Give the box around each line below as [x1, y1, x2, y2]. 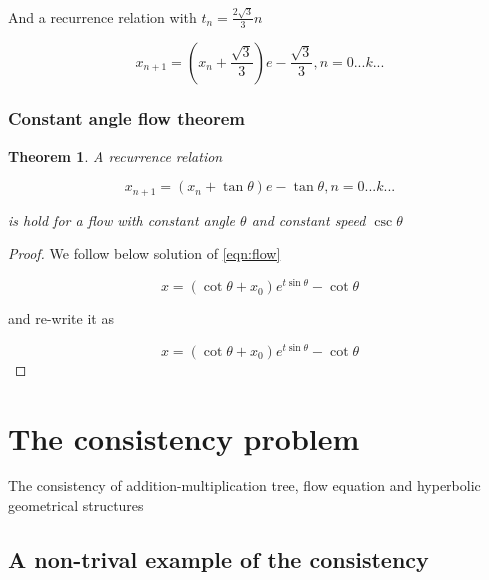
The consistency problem [8, 417, 360, 458]
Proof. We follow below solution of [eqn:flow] [8, 243, 281, 264]
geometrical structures [8, 495, 144, 516]
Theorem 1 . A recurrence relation [8, 145, 223, 166]
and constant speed [251, 209, 366, 230]
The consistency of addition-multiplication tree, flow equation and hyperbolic [8, 475, 481, 496]
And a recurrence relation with [8, 6, 197, 27]
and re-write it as [8, 308, 114, 329]
